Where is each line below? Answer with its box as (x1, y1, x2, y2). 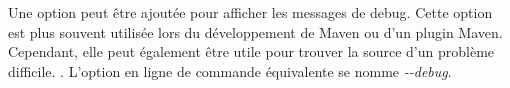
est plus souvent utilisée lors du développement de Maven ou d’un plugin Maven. (8, 21, 503, 42)
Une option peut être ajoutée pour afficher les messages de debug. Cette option (8, 2, 493, 22)
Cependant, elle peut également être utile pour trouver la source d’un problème (8, 41, 495, 62)
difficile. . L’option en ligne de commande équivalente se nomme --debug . (8, 60, 452, 81)
